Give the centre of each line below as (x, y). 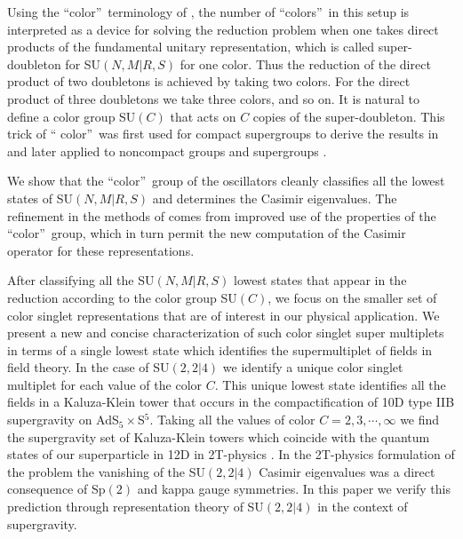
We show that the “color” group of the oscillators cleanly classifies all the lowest (226, 181)
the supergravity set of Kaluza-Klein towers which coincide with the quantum (219, 436)
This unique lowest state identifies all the (334, 384)
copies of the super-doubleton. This (349, 116)
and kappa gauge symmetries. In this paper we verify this (294, 489)
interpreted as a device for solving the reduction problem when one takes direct (223, 29)
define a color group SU (72, 116)
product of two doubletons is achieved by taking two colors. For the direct (209, 81)
